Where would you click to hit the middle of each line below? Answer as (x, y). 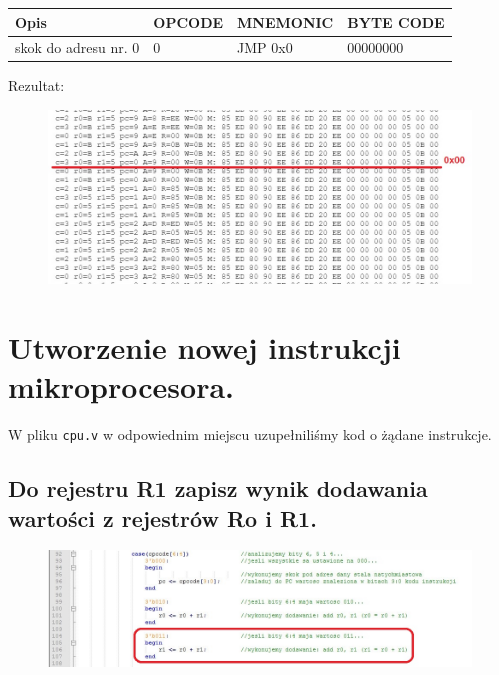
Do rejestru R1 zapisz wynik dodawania (218, 488)
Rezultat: (36, 85)
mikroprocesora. (121, 386)
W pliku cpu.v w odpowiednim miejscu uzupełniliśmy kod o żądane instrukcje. (250, 434)
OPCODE (188, 21)
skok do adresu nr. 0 (77, 47)
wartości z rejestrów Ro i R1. (162, 517)
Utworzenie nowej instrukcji (204, 346)
